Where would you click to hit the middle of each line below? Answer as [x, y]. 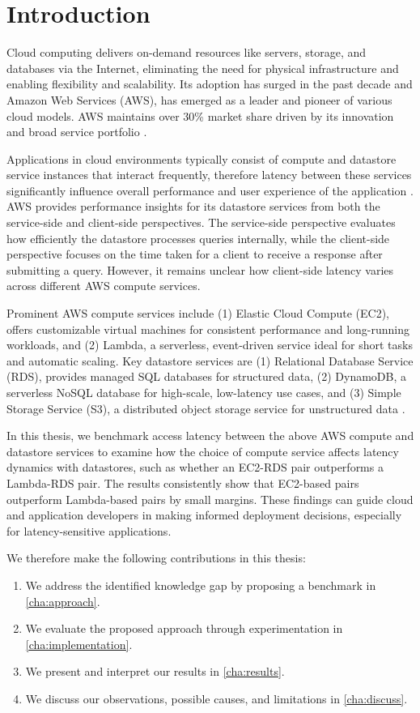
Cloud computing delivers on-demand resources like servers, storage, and [187, 52]
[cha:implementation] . [79, 644]
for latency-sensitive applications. [89, 530]
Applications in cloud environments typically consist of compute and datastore [202, 158]
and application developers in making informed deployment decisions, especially [204, 515]
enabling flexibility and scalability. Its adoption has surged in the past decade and [210, 84]
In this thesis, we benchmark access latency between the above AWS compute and [210, 435]
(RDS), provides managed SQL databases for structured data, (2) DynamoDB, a [206, 376]
